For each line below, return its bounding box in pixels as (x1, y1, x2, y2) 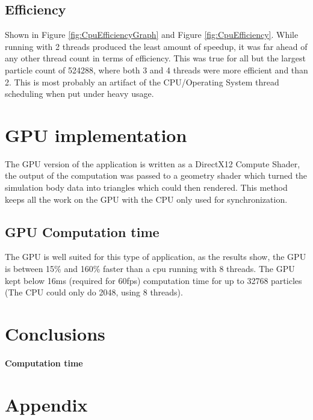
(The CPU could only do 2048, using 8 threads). (5, 286, 183, 298)
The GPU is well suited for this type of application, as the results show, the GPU (5, 250, 306, 263)
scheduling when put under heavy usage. (5, 87, 154, 100)
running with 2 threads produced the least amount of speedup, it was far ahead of (5, 40, 308, 52)
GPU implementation (5, 122, 187, 147)
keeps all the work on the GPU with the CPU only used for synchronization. (5, 193, 288, 205)
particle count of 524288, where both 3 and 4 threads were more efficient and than (5, 63, 308, 76)
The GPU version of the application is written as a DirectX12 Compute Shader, (5, 157, 300, 170)
